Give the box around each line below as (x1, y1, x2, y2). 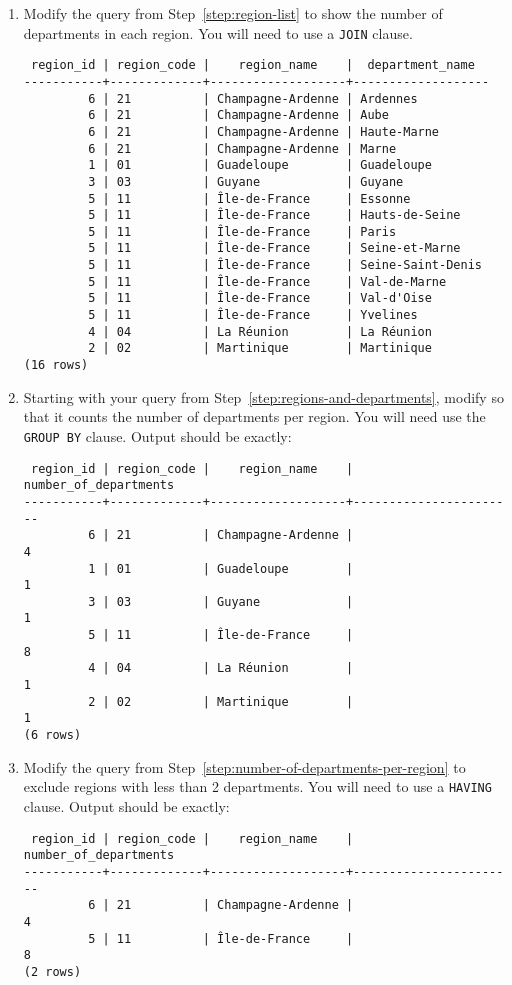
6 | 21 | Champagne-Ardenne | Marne (88, 141, 397, 156)
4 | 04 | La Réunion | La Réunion (88, 324, 432, 339)
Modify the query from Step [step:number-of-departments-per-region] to (23, 756, 466, 777)
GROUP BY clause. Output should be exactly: (23, 425, 292, 446)
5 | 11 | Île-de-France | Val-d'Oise (88, 291, 432, 306)
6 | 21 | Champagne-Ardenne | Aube (88, 108, 389, 123)
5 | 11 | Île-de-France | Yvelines (88, 308, 418, 323)
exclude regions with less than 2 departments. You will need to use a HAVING (23, 776, 492, 797)
